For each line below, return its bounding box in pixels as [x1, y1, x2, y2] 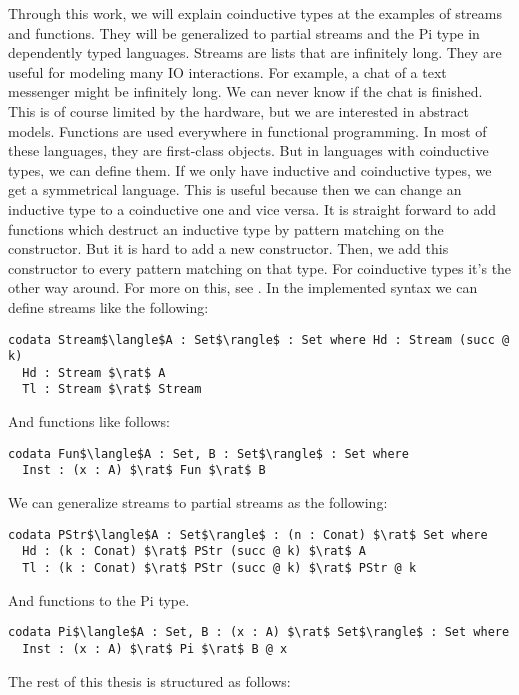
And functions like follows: [8, 411, 170, 432]
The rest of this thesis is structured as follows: [8, 670, 291, 691]
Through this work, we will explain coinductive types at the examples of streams [8, 3, 502, 23]
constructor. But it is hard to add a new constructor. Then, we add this [8, 238, 449, 259]
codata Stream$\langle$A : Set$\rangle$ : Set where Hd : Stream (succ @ [8, 332, 510, 347]
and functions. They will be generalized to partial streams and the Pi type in [8, 22, 480, 43]
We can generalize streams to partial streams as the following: [8, 492, 388, 513]
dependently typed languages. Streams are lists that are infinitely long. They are [8, 42, 502, 63]
